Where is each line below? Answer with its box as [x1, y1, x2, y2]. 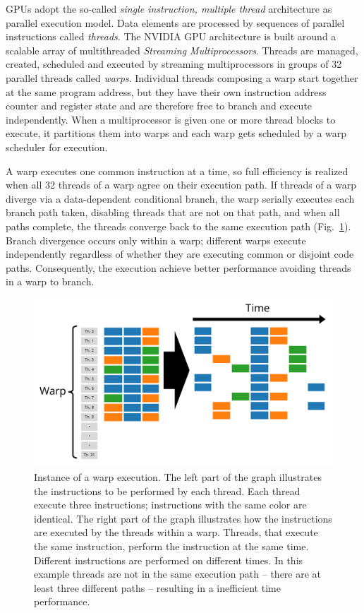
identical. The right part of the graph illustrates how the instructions [34, 511, 332, 525]
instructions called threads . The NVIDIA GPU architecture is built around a [6, 29, 336, 44]
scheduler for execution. [6, 139, 108, 154]
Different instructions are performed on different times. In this [34, 552, 303, 567]
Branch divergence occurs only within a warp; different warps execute [6, 232, 306, 247]
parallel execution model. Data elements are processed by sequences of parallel [6, 15, 345, 30]
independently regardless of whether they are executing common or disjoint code [6, 246, 354, 261]
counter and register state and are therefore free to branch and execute [6, 98, 313, 113]
